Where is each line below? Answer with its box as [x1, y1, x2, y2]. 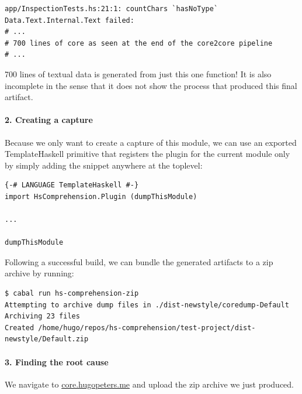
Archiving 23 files [5, 312, 80, 321]
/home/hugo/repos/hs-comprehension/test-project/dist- [38, 323, 256, 332]
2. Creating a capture [5, 114, 93, 126]
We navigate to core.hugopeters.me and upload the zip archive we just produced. [5, 378, 294, 390]
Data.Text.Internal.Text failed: [5, 16, 134, 25]
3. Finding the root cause [5, 355, 109, 368]
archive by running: [5, 267, 74, 279]
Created [5, 323, 34, 332]
